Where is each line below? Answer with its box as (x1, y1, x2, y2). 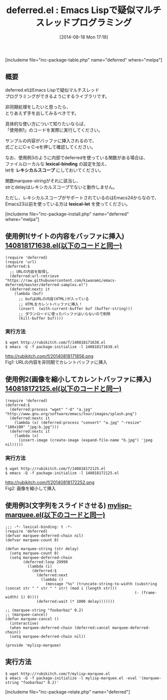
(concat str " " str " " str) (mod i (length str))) (5, 586, 117, 591)
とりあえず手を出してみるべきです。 (5, 110, 79, 116)
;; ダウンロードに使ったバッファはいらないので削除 (18, 311, 111, 316)
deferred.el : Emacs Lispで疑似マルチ (6, 5, 162, 16)
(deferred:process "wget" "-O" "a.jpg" (9, 407, 93, 412)
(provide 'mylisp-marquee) (5, 642, 61, 648)
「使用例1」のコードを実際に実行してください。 (5, 127, 103, 133)
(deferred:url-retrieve (9, 274, 59, 279)
